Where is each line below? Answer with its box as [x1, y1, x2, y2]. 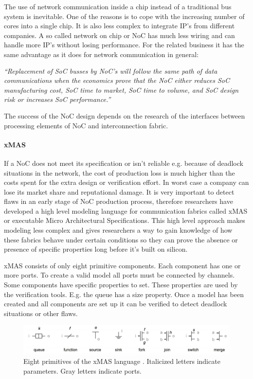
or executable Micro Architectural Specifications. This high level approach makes [4, 215, 245, 225]
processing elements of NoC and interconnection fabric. [4, 120, 168, 130]
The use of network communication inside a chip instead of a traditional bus [4, 1, 232, 11]
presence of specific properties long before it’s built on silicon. [4, 244, 188, 254]
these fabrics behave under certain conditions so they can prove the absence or [4, 234, 238, 244]
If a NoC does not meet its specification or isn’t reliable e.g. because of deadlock [4, 158, 243, 168]
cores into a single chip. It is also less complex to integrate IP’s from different [4, 20, 235, 31]
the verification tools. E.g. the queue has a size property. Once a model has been [4, 289, 244, 299]
